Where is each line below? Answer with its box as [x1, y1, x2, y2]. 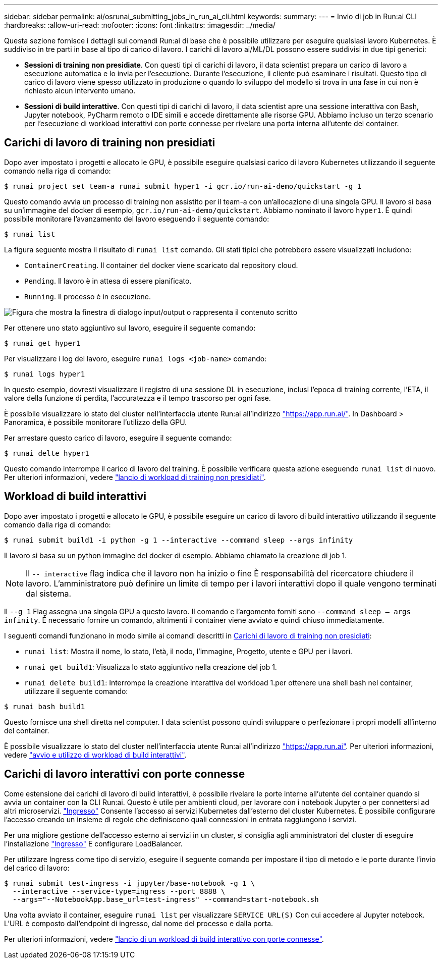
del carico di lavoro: [4, 863, 70, 872]
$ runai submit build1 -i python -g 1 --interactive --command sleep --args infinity [4, 536, 353, 544]
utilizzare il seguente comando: [24, 686, 128, 696]
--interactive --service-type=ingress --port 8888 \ [12, 887, 226, 895]
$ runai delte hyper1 [4, 449, 89, 457]
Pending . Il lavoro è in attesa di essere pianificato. [24, 276, 192, 285]
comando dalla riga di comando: [4, 520, 111, 529]
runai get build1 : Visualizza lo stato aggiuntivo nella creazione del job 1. [24, 662, 277, 671]
